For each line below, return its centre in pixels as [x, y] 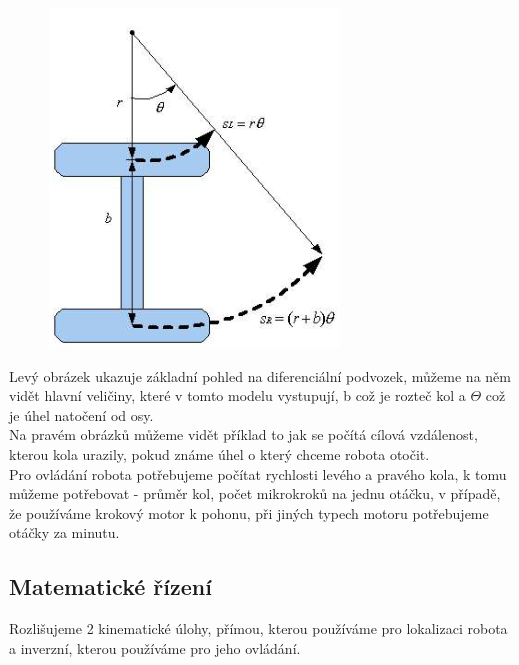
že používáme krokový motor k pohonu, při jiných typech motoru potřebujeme [249, 512]
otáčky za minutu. [64, 532]
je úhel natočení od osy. [81, 414]
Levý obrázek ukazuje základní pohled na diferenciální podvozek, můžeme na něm [260, 375]
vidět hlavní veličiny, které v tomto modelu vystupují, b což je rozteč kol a [237, 395]
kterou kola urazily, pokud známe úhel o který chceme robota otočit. [219, 453]
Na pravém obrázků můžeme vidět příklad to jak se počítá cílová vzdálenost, [243, 434]
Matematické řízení [110, 586]
